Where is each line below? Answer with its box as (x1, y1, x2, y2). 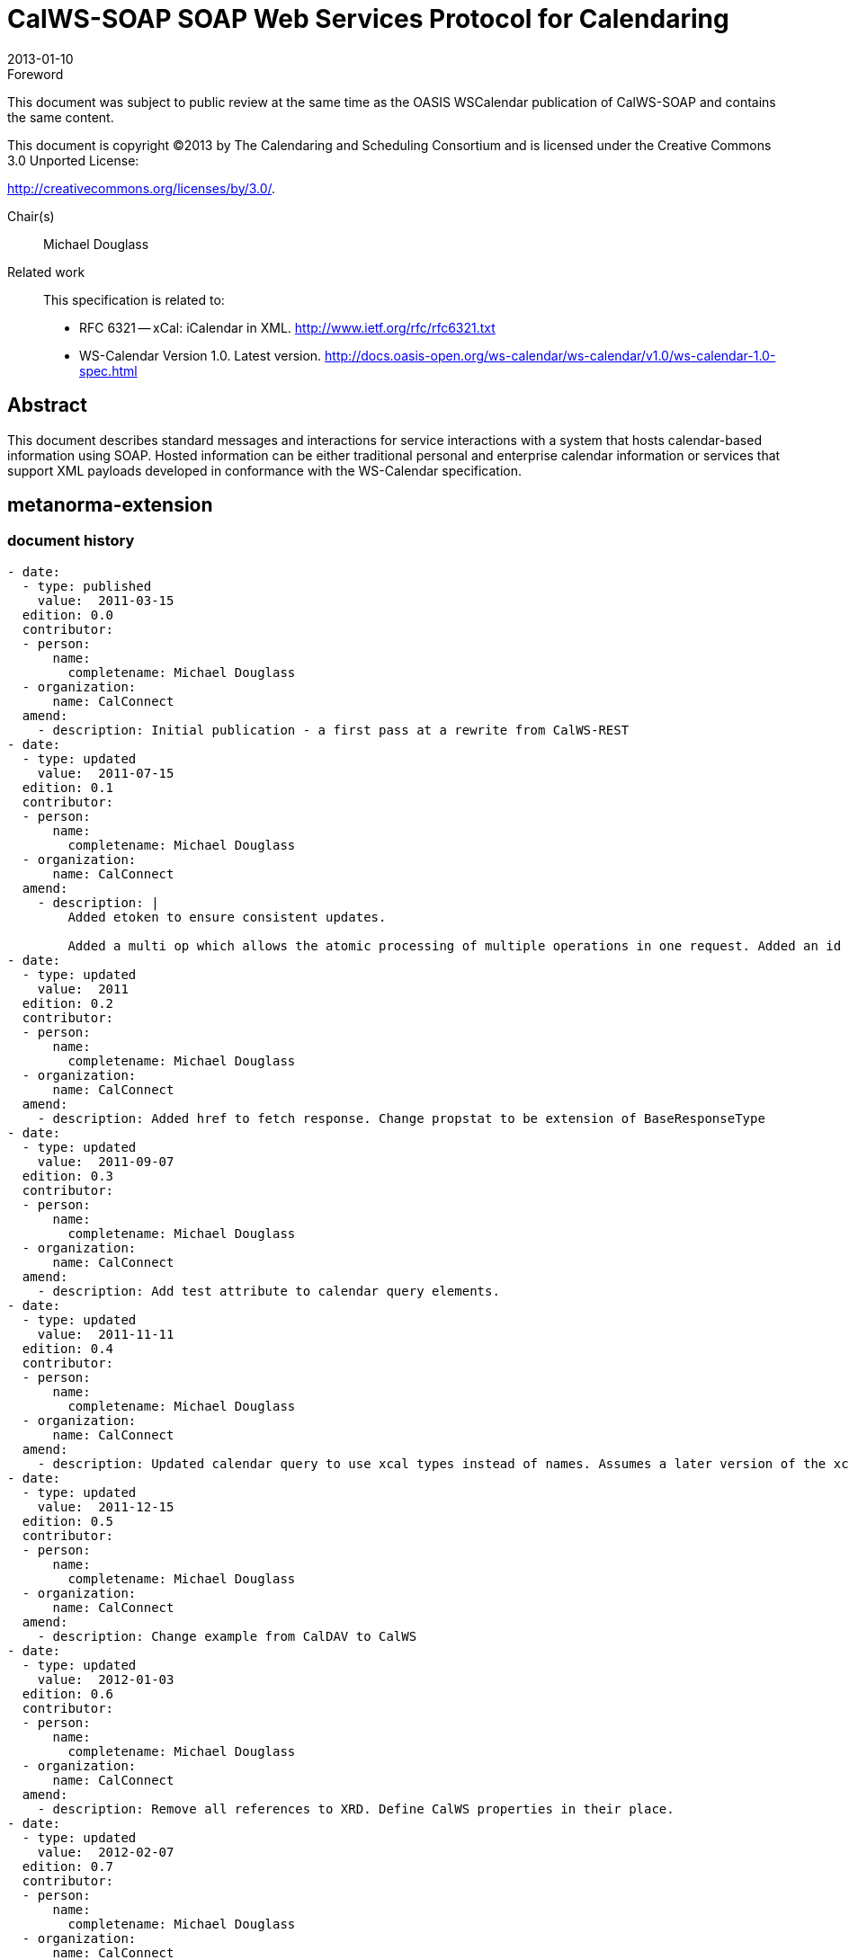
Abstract (7, 394, 87, 417)
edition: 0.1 (22, 780, 114, 795)
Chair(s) (7, 208, 55, 224)
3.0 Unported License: (7, 152, 139, 168)
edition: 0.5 (22, 1513, 114, 1528)
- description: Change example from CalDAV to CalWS (37, 1628, 417, 1644)
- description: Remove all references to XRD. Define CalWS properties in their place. (37, 1801, 675, 1816)
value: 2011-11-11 (37, 1326, 174, 1341)
